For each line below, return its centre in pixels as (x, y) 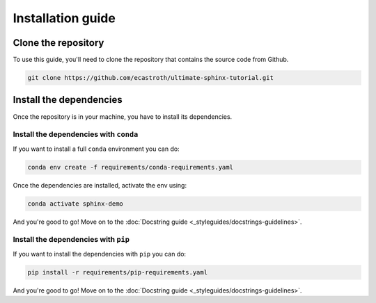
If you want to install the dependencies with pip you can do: (100, 254)
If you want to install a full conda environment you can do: (96, 149)
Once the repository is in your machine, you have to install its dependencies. (123, 116)
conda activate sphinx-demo (75, 204)
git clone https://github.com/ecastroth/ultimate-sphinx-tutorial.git (151, 78)
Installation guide (64, 18)
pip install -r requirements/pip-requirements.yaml (118, 272)
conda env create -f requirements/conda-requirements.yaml (130, 167)
